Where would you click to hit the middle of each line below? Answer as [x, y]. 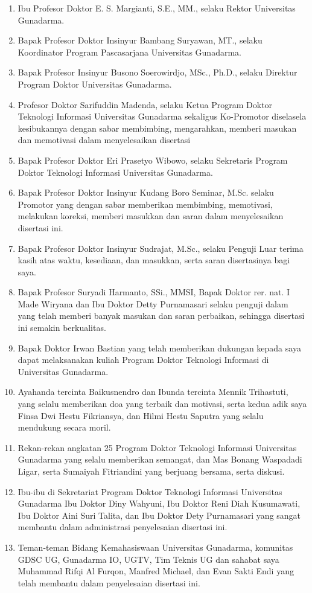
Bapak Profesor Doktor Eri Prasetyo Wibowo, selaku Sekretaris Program [153, 160]
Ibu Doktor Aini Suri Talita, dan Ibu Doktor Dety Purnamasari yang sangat [159, 515]
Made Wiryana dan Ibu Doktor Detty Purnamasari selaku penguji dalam [153, 303]
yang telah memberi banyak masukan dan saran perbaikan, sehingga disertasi [161, 316]
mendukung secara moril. [64, 427]
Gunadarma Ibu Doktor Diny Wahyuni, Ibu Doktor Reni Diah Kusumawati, [159, 503]
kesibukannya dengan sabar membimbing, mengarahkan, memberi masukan [157, 128]
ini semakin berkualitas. [62, 328]
